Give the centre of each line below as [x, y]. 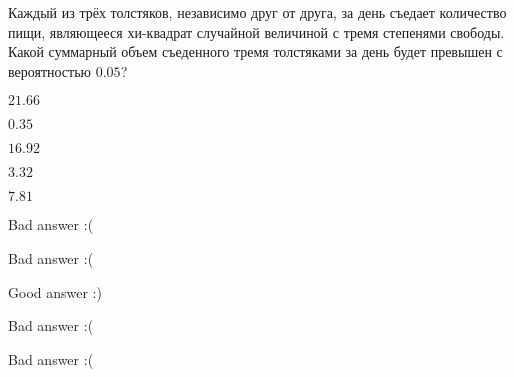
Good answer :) [55, 291]
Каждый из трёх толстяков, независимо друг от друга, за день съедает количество [257, 12]
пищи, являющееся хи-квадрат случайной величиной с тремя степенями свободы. [256, 31]
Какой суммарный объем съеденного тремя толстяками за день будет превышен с [255, 51]
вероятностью [50, 70]
